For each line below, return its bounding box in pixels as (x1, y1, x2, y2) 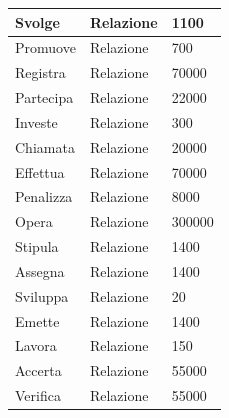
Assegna (15, 260, 65, 281)
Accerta (15, 360, 62, 381)
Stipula (15, 236, 59, 257)
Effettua (15, 161, 65, 182)
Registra (15, 62, 66, 83)
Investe (15, 111, 58, 132)
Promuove (15, 37, 76, 58)
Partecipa (15, 87, 74, 108)
